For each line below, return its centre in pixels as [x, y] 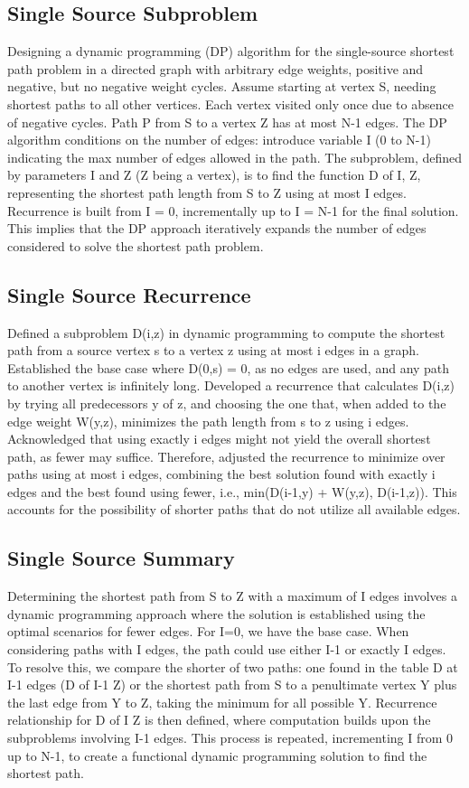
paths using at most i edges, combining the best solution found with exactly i [221, 474]
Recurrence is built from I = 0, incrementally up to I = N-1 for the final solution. [233, 210]
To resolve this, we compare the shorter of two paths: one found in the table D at [233, 666]
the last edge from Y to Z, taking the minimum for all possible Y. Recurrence [222, 702]
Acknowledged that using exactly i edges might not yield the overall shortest [219, 439]
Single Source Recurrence [129, 294]
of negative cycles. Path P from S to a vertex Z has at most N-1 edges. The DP [227, 122]
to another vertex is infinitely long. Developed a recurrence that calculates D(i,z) [231, 385]
